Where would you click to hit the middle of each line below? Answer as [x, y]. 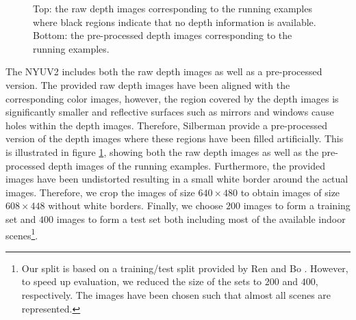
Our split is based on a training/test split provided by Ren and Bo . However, [185, 268]
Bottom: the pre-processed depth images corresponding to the [163, 35]
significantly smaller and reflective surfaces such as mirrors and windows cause [170, 112]
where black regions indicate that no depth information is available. [175, 22]
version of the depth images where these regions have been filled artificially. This [175, 138]
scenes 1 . [22, 234]
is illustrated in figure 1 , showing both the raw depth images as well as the [162, 151]
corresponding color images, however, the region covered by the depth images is [172, 98]
